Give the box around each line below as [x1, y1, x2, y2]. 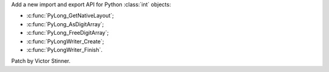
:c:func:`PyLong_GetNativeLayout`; [26, 12, 114, 20]
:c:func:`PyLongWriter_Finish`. [26, 46, 103, 53]
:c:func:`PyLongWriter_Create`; [26, 37, 104, 45]
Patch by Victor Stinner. [11, 57, 71, 65]
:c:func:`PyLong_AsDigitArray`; [26, 20, 104, 27]
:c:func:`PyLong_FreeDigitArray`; [26, 29, 109, 37]
